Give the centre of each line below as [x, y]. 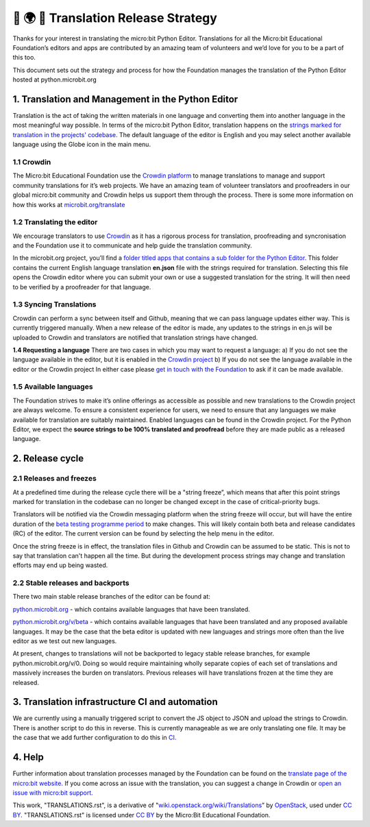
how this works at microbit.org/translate [69, 204]
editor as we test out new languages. [65, 640]
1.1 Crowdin [32, 162]
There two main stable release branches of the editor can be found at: [111, 597]
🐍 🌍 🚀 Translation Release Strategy [115, 18]
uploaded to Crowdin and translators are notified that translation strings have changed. [135, 337]
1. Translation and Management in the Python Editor [125, 99]
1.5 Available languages [53, 387]
